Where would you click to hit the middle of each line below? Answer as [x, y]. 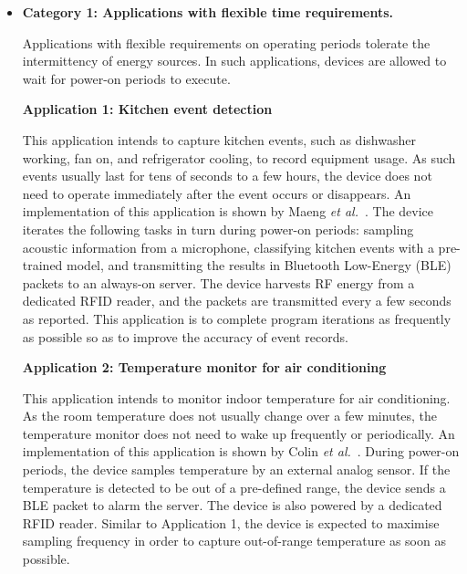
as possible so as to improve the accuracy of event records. [185, 336]
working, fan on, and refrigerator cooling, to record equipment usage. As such [239, 157]
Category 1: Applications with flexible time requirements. [208, 12]
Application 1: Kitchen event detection [147, 109]
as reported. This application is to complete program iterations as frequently [237, 318]
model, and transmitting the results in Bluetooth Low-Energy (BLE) [259, 265]
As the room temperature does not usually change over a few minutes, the [230, 416]
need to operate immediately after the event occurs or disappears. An [217, 193]
